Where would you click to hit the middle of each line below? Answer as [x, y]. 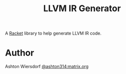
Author [20, 53]
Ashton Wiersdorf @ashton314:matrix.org [47, 67]
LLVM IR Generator [82, 9]
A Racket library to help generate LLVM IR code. [53, 33]
